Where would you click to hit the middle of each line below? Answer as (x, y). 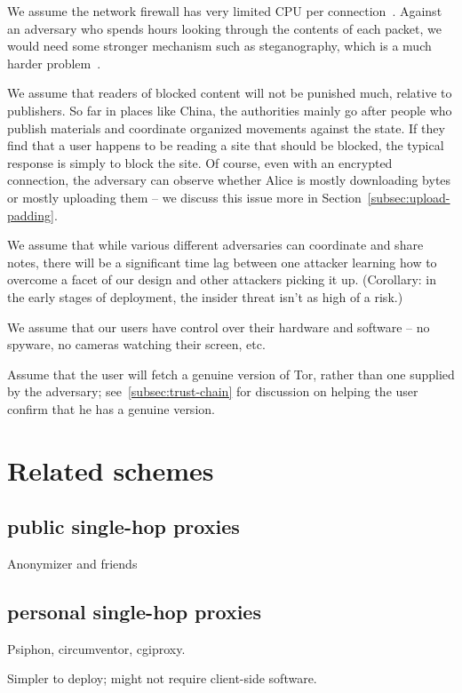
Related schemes (111, 470)
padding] (31, 215)
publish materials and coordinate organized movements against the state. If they (226, 127)
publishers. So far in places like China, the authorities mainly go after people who (230, 110)
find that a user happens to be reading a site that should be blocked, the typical (226, 145)
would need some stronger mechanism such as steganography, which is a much (219, 46)
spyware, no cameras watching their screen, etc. (136, 344)
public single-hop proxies (123, 526)
